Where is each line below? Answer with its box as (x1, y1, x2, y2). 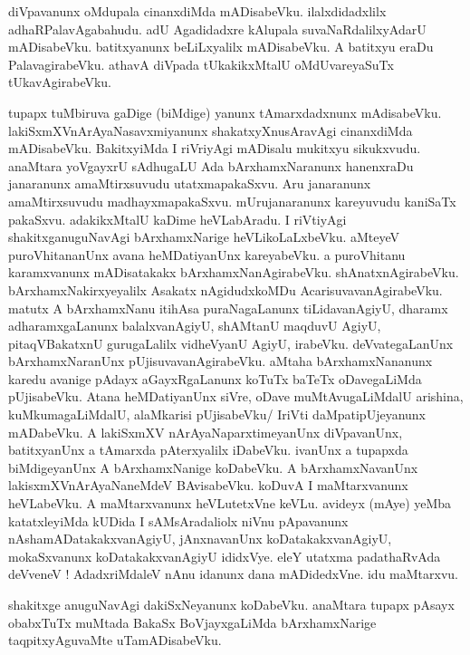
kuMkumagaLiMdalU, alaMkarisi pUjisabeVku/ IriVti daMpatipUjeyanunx (8, 405, 426, 424)
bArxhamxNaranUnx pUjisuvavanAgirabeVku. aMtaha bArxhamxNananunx (8, 352, 433, 371)
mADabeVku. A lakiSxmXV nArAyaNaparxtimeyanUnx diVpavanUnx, (8, 422, 403, 441)
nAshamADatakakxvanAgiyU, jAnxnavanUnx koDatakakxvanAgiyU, (8, 529, 392, 548)
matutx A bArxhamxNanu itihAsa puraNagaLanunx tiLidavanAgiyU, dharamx (8, 298, 448, 317)
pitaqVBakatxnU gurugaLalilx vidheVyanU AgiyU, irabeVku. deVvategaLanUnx (8, 333, 454, 352)
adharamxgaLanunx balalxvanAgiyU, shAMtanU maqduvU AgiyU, (8, 316, 381, 335)
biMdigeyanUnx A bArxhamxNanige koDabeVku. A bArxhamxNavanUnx (8, 458, 418, 477)
